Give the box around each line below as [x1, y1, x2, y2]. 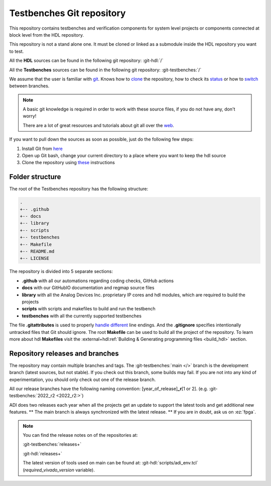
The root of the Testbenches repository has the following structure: [9, 186, 148, 192]
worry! [23, 113, 37, 119]
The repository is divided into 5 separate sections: [9, 269, 113, 275]
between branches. [9, 83, 50, 89]
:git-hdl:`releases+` [23, 450, 63, 456]
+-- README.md [20, 249, 55, 255]
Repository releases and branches [9, 349, 119, 357]
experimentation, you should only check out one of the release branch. [9, 377, 156, 383]
